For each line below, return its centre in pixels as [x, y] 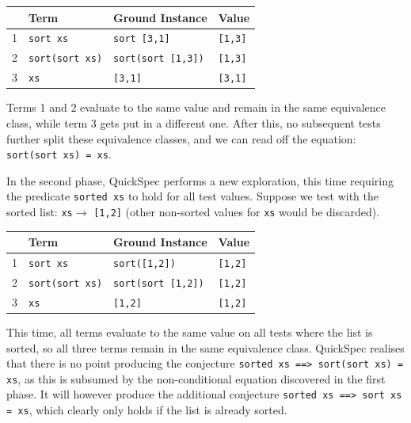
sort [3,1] [142, 39]
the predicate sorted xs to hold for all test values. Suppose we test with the [193, 196]
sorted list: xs [40, 211]
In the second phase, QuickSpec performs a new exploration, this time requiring [200, 180]
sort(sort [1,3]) [159, 59]
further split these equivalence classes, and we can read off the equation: [181, 138]
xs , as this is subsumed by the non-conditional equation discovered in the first [196, 378]
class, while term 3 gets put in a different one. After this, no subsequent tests [194, 122]
